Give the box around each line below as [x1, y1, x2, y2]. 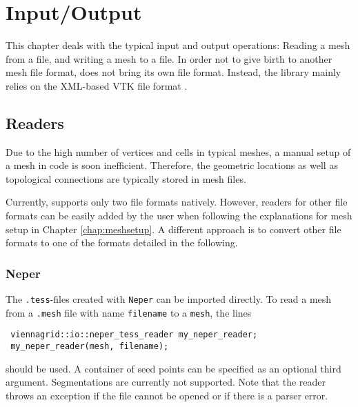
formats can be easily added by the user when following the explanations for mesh [6, 208, 352, 223]
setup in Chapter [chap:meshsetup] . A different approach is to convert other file [6, 221, 341, 236]
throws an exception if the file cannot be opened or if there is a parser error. [6, 388, 328, 402]
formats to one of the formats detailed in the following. [6, 235, 238, 250]
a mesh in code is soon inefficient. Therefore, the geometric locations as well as [6, 158, 338, 172]
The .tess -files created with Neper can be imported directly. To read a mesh [6, 292, 332, 306]
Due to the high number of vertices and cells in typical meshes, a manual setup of [6, 144, 351, 159]
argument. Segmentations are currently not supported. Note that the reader [6, 375, 326, 389]
